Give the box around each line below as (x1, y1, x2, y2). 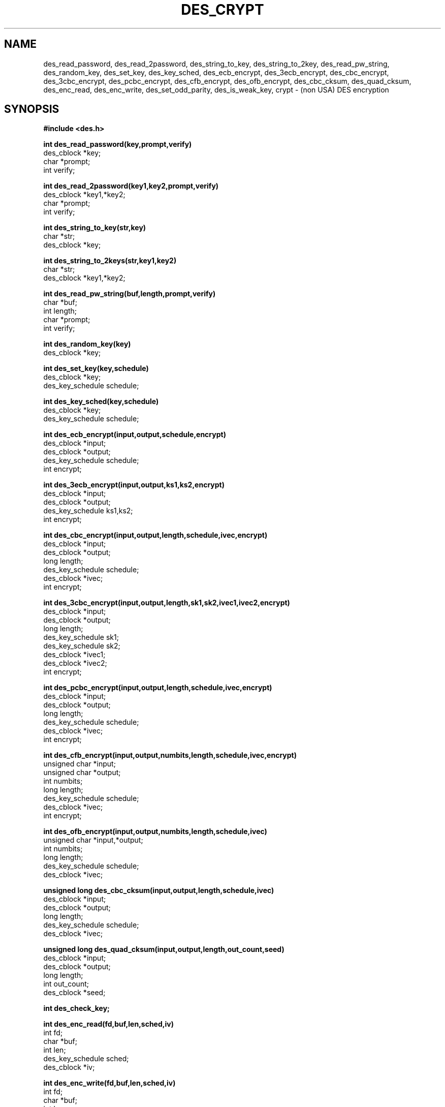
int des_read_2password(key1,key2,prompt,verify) (43, 181, 219, 191)
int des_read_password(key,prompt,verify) (43, 140, 192, 149)
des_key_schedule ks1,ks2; (43, 506, 133, 515)
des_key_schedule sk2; (43, 641, 120, 651)
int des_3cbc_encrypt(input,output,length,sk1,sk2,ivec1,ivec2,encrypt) (43, 598, 290, 607)
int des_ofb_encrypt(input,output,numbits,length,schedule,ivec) (43, 827, 267, 836)
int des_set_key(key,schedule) (43, 364, 149, 373)
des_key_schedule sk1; (43, 633, 119, 642)
